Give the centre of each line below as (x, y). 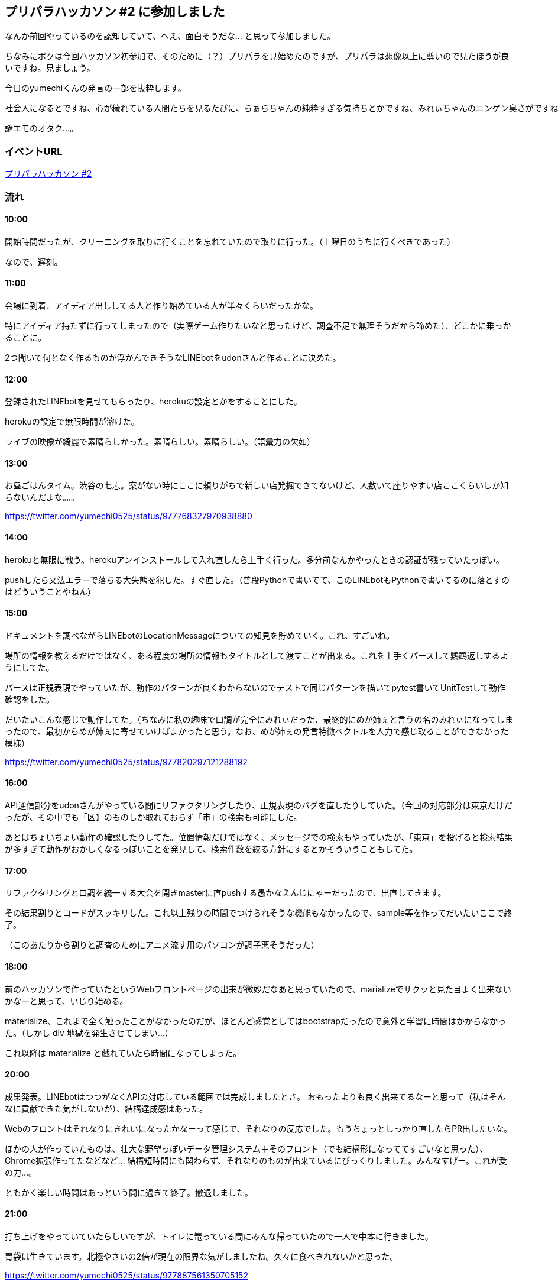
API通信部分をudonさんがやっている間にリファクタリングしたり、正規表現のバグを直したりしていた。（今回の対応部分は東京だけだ (259, 805)
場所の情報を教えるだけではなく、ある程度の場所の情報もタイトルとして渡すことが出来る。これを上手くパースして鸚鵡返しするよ (257, 655)
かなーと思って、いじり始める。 (66, 1001)
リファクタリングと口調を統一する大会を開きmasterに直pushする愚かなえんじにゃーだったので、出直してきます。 (226, 893)
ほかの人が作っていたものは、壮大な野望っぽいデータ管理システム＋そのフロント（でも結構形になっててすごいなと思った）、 (246, 1148)
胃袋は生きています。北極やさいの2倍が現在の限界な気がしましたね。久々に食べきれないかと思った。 (202, 1256)
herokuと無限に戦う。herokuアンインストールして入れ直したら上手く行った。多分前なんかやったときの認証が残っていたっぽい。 (254, 559)
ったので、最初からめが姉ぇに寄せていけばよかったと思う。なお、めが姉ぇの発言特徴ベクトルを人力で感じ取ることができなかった (257, 731)
